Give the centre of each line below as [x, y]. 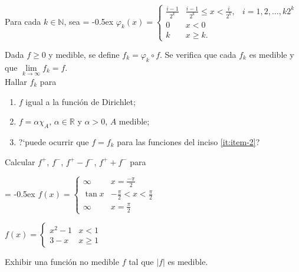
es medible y [272, 54]
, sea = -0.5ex [89, 21]
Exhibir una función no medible [62, 261]
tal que [141, 261]
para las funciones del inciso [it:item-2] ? [188, 142]
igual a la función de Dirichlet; [80, 101]
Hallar [16, 82]
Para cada [23, 21]
